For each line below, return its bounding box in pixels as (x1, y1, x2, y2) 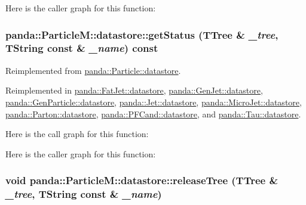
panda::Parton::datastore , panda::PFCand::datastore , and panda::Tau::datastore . (5, 107, 301, 120)
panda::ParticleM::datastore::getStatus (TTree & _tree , (5, 27, 279, 42)
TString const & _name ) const (5, 41, 158, 55)
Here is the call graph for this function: (5, 128, 149, 140)
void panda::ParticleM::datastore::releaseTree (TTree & (5, 173, 279, 188)
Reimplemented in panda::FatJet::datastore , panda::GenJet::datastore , (5, 84, 263, 97)
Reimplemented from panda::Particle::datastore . (5, 64, 181, 76)
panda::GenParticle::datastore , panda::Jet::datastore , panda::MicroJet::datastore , (5, 95, 302, 108)
